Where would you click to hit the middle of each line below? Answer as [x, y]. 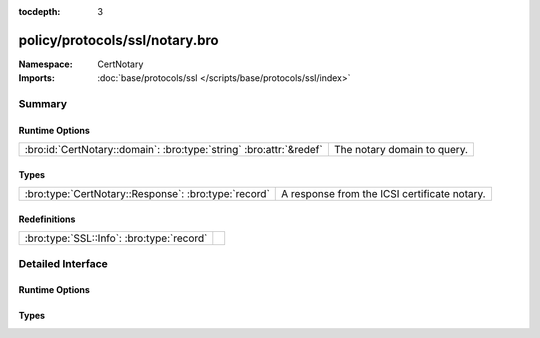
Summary [43, 104]
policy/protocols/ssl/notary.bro [118, 40]
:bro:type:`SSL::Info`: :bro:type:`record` [116, 238]
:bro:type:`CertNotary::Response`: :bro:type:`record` [147, 194]
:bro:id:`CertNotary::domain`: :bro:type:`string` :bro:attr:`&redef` [174, 150]
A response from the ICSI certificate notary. [383, 194]
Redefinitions [47, 219]
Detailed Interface [63, 263]
